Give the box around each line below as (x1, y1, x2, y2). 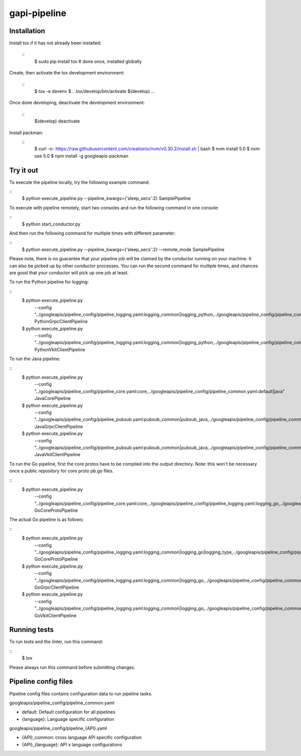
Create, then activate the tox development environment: (9, 70, 125, 76)
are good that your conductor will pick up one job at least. (9, 269, 129, 276)
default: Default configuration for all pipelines (22, 709, 115, 715)
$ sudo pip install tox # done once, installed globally (34, 58, 142, 64)
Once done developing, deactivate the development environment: (9, 99, 145, 105)
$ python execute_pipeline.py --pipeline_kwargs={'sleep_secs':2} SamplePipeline (22, 195, 191, 201)
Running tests (9, 625, 54, 634)
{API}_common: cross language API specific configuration (22, 734, 142, 740)
